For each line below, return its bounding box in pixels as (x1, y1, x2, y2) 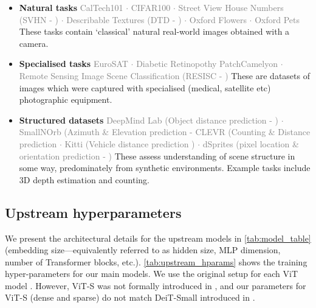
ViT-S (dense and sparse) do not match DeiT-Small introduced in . (5, 291, 255, 304)
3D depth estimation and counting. (19, 173, 149, 186)
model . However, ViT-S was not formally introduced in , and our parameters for (5, 279, 306, 292)
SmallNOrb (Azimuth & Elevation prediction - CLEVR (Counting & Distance (19, 125, 311, 138)
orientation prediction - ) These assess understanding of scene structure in (19, 149, 295, 162)
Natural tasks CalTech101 (19, 1, 123, 13)
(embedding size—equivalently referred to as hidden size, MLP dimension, (5, 243, 281, 256)
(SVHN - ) (19, 13, 58, 26)
